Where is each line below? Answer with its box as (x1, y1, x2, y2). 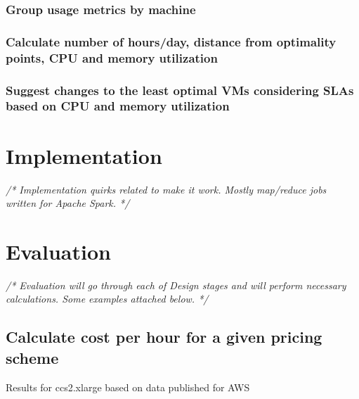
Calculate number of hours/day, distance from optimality (6, 32, 337, 50)
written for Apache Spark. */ (6, 196, 130, 210)
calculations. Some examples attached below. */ (6, 291, 209, 306)
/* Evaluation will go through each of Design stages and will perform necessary (6, 277, 346, 292)
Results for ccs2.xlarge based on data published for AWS (6, 379, 250, 394)
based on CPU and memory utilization (6, 97, 230, 115)
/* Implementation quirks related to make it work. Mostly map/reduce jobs (6, 182, 327, 196)
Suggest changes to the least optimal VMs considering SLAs (6, 81, 354, 99)
